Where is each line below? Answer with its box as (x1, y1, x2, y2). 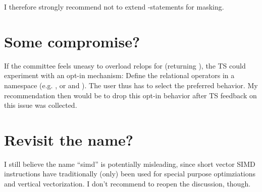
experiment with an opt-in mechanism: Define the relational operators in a (4, 70, 235, 81)
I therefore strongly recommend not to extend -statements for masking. (4, 2, 224, 12)
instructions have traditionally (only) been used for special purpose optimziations (4, 168, 256, 179)
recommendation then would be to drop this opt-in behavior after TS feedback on (4, 90, 257, 100)
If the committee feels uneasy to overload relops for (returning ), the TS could (4, 60, 246, 71)
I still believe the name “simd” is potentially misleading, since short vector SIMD (4, 158, 255, 169)
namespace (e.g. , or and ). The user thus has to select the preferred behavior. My (4, 80, 258, 90)
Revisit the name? (4, 129, 133, 150)
